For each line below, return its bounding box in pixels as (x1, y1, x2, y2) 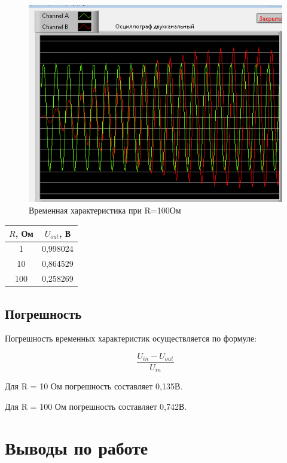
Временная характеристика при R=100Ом (29, 204, 181, 217)
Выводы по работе (5, 435, 148, 459)
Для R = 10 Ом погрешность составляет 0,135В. (5, 380, 183, 392)
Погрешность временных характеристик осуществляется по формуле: (5, 332, 257, 345)
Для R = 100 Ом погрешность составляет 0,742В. (5, 400, 187, 413)
